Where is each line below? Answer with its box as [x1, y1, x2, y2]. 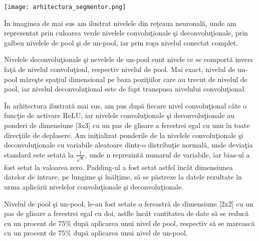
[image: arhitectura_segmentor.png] [4, 3, 126, 10]
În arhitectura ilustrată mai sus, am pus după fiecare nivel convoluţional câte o [4, 100, 247, 110]
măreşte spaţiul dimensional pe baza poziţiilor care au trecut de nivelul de [20, 73, 247, 84]
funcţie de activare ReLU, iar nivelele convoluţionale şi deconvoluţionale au [4, 110, 234, 120]
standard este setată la [4, 149, 74, 159]
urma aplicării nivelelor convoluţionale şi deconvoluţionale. [4, 181, 184, 191]
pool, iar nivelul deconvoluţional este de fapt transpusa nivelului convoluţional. [4, 83, 246, 94]
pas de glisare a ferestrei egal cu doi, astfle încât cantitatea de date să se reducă [4, 208, 249, 218]
